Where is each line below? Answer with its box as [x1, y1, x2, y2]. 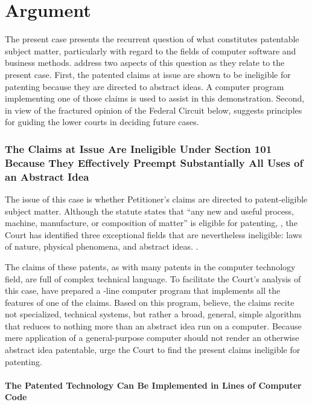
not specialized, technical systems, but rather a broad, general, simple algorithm [5, 308, 301, 320]
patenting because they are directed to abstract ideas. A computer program [5, 80, 284, 92]
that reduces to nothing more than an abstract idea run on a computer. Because [5, 319, 302, 332]
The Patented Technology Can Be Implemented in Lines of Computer [5, 378, 302, 391]
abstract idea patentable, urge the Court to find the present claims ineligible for [5, 343, 301, 356]
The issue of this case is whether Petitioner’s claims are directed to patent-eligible [5, 192, 308, 205]
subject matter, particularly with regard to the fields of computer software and [5, 44, 296, 57]
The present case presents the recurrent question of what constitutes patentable [5, 33, 299, 45]
